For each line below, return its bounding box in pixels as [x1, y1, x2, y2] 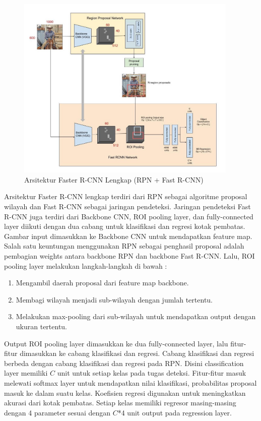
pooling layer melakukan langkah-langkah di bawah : [4, 260, 167, 271]
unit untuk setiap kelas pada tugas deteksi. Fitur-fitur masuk [57, 368, 246, 378]
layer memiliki [4, 368, 48, 378]
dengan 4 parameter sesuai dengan [4, 407, 111, 417]
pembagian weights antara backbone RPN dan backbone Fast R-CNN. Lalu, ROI [4, 251, 255, 261]
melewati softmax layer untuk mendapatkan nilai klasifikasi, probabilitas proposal [4, 377, 257, 388]
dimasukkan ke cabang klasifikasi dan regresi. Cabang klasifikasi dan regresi [20, 348, 254, 358]
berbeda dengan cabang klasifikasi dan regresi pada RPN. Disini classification [4, 357, 244, 368]
